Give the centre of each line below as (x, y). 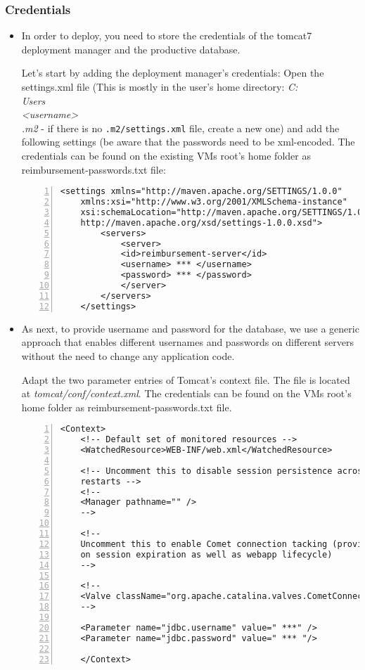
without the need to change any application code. (128, 355)
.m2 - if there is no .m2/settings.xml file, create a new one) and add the (180, 128)
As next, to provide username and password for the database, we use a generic (190, 328)
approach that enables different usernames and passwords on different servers (187, 342)
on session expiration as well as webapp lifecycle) (206, 554)
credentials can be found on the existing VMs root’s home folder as (166, 156)
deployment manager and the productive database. (131, 49)
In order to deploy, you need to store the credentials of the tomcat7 (167, 36)
